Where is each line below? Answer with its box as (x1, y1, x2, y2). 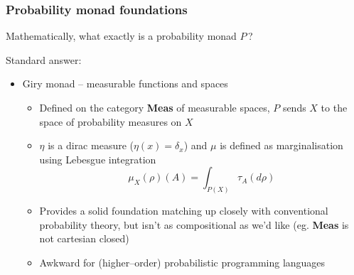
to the (321, 100, 348, 114)
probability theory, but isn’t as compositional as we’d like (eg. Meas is (39, 217, 349, 232)
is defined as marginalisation (220, 138, 343, 153)
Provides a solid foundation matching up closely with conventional (39, 203, 328, 218)
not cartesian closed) (39, 231, 129, 246)
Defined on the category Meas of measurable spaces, (39, 100, 270, 114)
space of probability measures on (39, 114, 182, 129)
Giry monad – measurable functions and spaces (22, 76, 228, 91)
